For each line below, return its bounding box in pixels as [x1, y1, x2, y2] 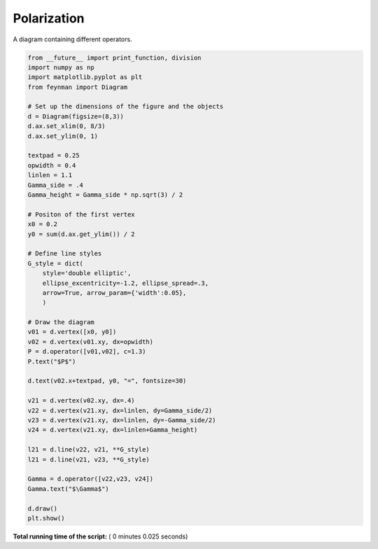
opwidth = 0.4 [27, 161, 76, 169]
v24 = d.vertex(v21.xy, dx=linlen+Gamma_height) [27, 426, 198, 434]
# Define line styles [27, 249, 102, 258]
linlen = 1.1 [27, 172, 73, 179]
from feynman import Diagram [27, 83, 128, 91]
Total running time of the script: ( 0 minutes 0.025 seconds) [13, 532, 188, 541]
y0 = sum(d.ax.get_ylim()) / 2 [27, 230, 136, 238]
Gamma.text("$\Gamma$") [27, 485, 110, 493]
